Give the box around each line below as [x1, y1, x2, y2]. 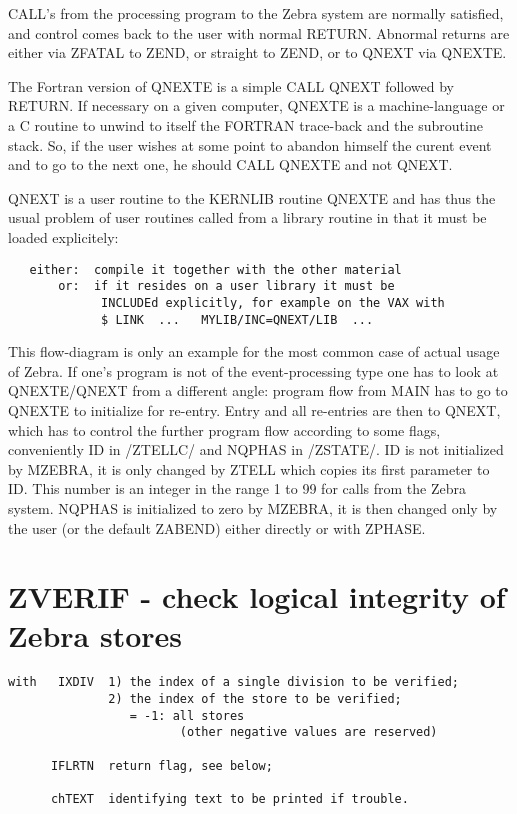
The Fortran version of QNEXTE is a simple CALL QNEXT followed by [8, 75, 455, 96]
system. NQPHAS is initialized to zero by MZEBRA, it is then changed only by [8, 497, 498, 518]
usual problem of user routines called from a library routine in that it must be [8, 207, 487, 228]
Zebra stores [8, 615, 183, 656]
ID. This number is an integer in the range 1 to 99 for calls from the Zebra [8, 478, 466, 499]
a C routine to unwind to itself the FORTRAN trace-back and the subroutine [8, 114, 483, 135]
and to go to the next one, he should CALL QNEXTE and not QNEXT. [8, 154, 453, 175]
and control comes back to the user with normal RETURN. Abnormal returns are [8, 22, 510, 43]
